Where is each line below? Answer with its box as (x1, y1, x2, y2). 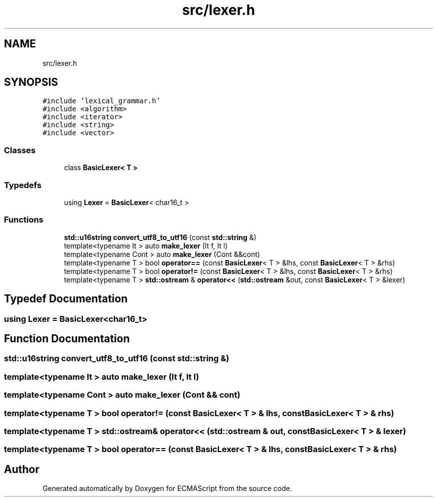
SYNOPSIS (4, 76, 58, 89)
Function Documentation (4, 332, 130, 345)
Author (4, 463, 39, 476)
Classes (4, 145, 36, 155)
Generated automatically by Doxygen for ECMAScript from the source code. (42, 484, 292, 493)
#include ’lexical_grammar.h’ (42, 97, 161, 105)
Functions (4, 215, 43, 225)
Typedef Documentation (4, 292, 128, 305)
